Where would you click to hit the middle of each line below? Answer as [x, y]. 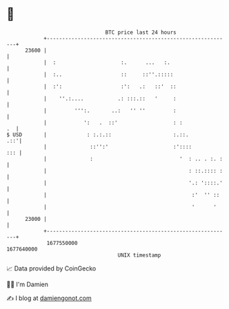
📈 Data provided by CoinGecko [51, 268]
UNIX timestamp [139, 255]
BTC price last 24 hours [141, 32]
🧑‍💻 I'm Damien [28, 284]
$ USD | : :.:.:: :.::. [98, 135]
